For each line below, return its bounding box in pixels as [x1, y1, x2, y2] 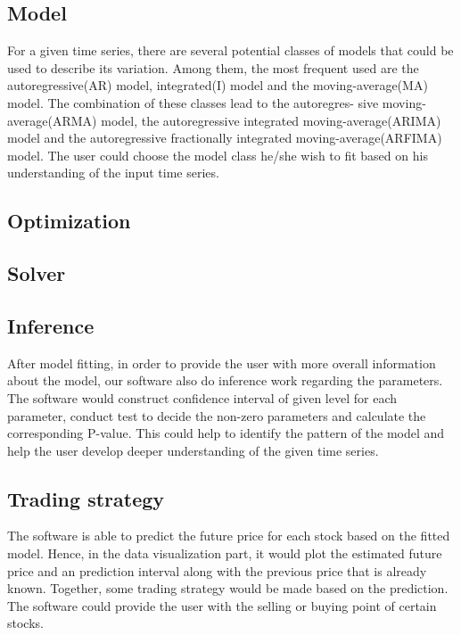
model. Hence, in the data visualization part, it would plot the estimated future [7, 544, 442, 563]
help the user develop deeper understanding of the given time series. [7, 441, 379, 459]
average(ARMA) [7, 111, 97, 129]
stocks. [7, 614, 44, 632]
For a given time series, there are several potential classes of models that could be [7, 41, 454, 60]
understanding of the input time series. [7, 163, 219, 182]
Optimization [7, 207, 131, 235]
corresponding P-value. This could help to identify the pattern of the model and [7, 424, 445, 442]
